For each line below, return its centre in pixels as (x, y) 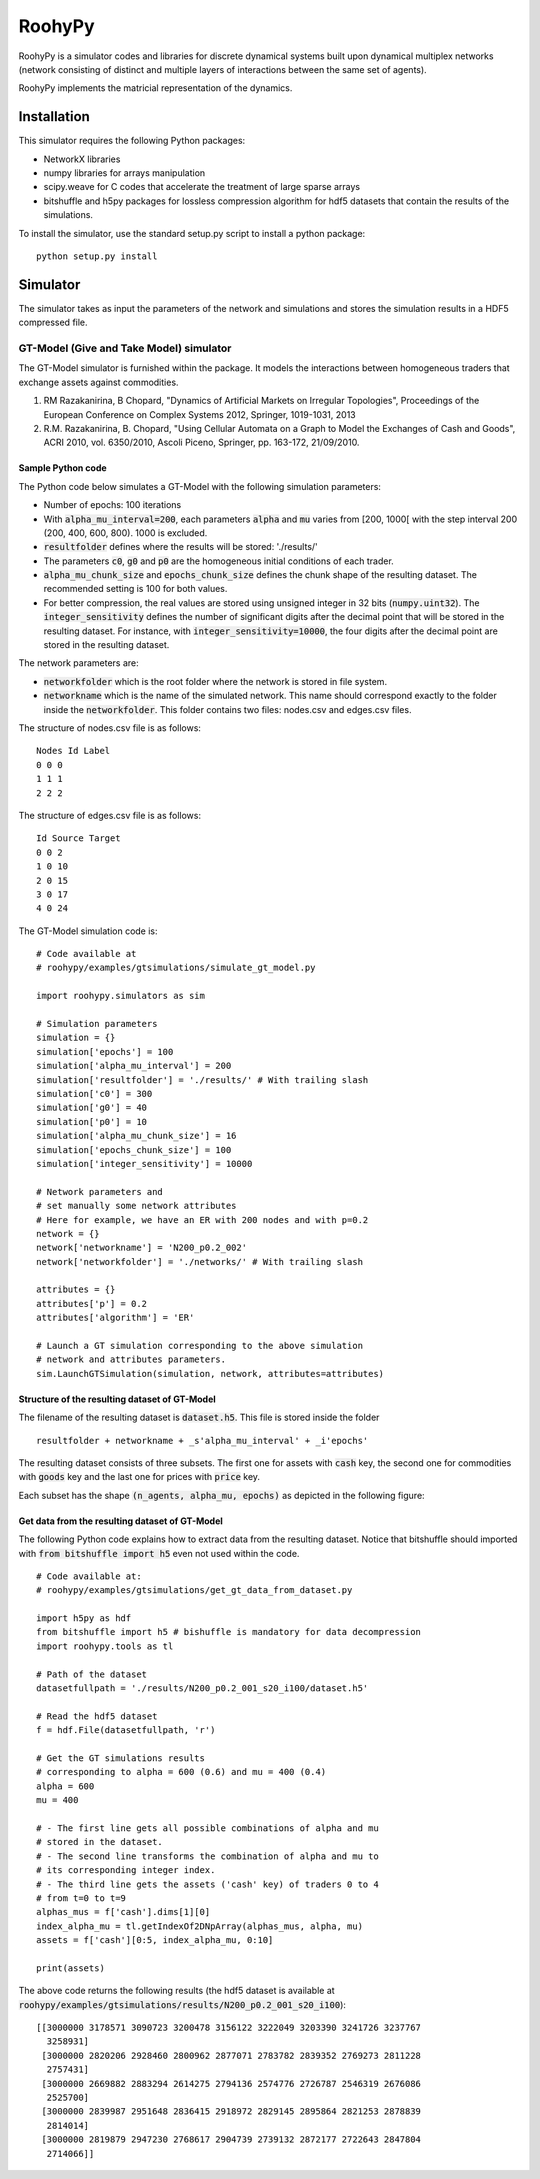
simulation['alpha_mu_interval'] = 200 (134, 1066)
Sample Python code (62, 468)
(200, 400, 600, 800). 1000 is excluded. (125, 532)
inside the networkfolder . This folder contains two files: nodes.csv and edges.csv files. (227, 709)
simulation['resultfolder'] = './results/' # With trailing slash (202, 1079)
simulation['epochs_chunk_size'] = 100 (134, 1149)
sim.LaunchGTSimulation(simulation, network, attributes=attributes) (210, 1373)
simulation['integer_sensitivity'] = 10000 (144, 1163)
